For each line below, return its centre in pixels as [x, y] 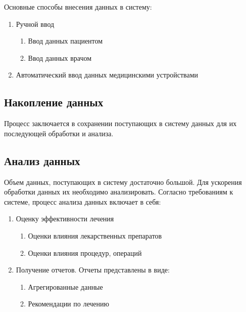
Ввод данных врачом [60, 57]
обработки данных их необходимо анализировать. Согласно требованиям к [119, 192]
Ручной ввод [35, 24]
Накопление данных [54, 102]
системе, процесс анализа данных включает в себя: [83, 201]
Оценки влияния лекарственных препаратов [95, 235]
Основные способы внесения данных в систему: [78, 7]
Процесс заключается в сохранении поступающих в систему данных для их [120, 123]
